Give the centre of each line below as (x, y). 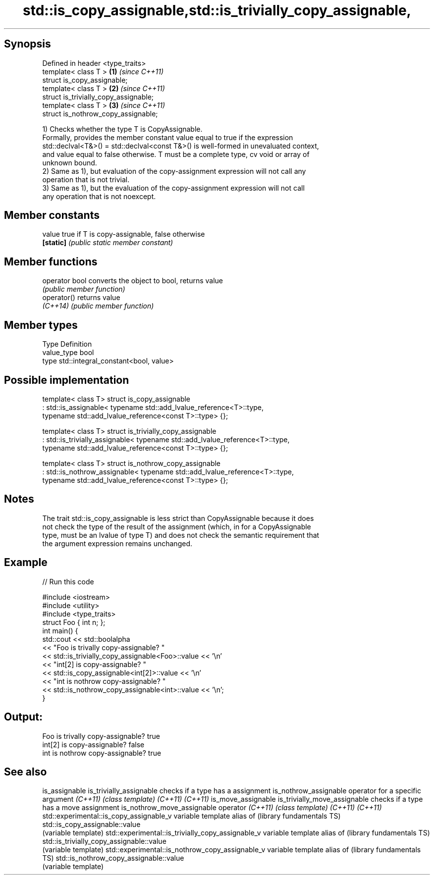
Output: (23, 717)
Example (26, 563)
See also (26, 772)
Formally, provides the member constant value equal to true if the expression (168, 137)
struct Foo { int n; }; (74, 622)
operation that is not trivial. (86, 179)
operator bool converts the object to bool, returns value (133, 281)
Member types (41, 325)
